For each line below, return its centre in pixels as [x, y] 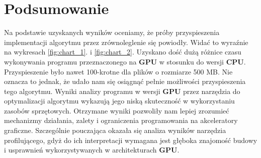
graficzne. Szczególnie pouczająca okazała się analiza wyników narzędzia [115, 130]
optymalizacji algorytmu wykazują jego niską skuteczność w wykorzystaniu [119, 101]
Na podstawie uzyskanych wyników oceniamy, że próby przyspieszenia [112, 32]
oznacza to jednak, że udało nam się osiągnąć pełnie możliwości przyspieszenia [125, 81]
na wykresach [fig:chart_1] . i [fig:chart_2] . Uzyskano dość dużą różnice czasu [123, 52]
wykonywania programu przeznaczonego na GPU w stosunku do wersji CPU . [125, 61]
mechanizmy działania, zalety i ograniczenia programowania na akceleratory [121, 120]
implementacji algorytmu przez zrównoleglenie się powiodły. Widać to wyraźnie [126, 42]
